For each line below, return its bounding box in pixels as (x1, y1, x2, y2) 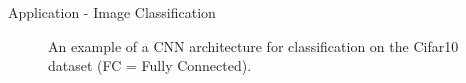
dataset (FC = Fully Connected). (48, 55, 252, 76)
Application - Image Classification (8, 2, 216, 22)
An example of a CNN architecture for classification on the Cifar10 (48, 35, 459, 56)
